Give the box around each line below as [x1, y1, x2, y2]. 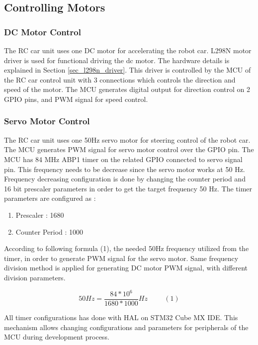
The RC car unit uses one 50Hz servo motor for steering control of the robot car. [4, 134, 251, 145]
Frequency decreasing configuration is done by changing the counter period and [4, 173, 246, 184]
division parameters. [4, 272, 66, 282]
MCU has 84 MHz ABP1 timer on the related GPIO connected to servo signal [4, 154, 243, 164]
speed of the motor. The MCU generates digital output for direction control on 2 [4, 84, 251, 94]
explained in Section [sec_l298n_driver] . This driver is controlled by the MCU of [4, 65, 251, 75]
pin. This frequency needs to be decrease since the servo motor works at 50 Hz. [4, 164, 245, 174]
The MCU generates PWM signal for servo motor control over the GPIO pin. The [4, 144, 254, 155]
